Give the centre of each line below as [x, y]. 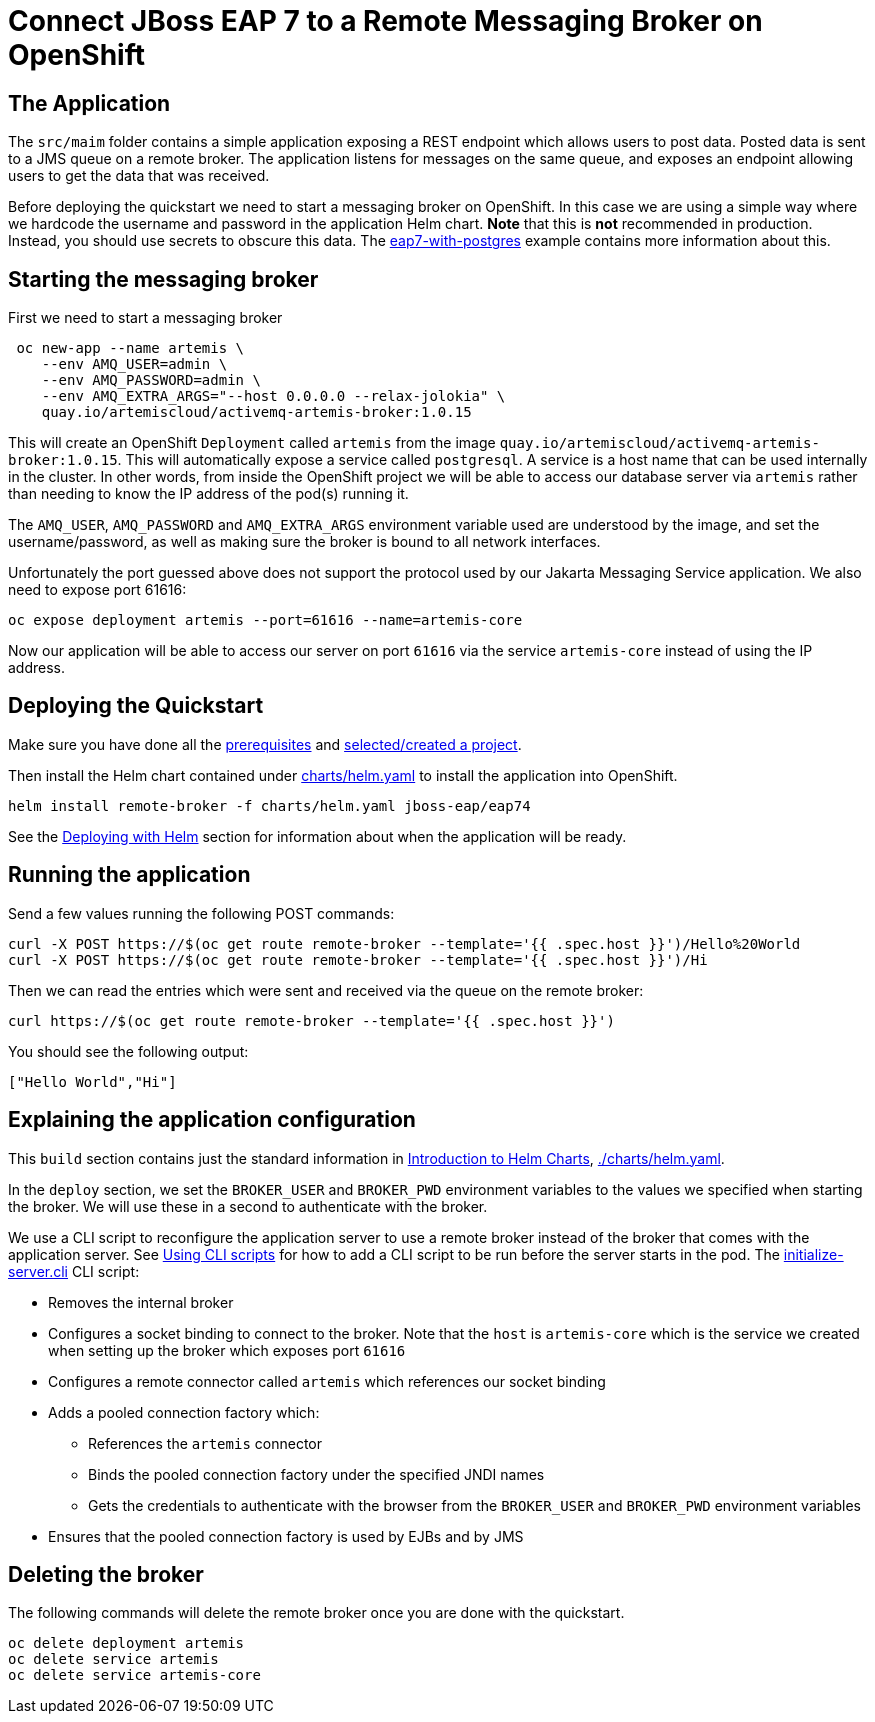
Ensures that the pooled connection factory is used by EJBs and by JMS [286, 1536]
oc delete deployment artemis [126, 1643]
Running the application [129, 875]
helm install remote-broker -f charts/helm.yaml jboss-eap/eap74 [269, 805]
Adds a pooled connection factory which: [184, 1412]
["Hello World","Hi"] [92, 1081]
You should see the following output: [128, 1051]
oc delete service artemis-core [134, 1675]
